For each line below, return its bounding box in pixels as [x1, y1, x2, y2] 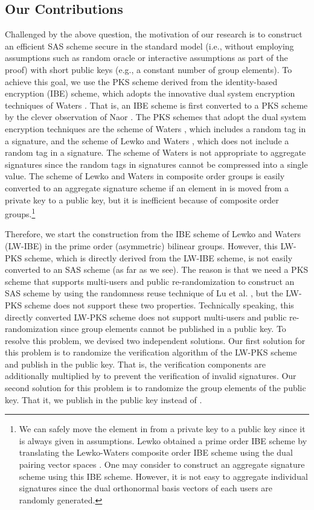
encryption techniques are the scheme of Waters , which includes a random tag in [5, 122, 306, 135]
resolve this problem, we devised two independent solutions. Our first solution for [5, 334, 306, 346]
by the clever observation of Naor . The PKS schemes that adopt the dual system [5, 110, 306, 123]
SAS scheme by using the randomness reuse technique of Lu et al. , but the [5, 287, 283, 299]
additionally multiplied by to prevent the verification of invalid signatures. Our [5, 369, 296, 382]
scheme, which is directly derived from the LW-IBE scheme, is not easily [24, 251, 293, 264]
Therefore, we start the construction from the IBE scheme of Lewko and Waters [5, 228, 301, 240]
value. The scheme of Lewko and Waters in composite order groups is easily [5, 170, 285, 182]
